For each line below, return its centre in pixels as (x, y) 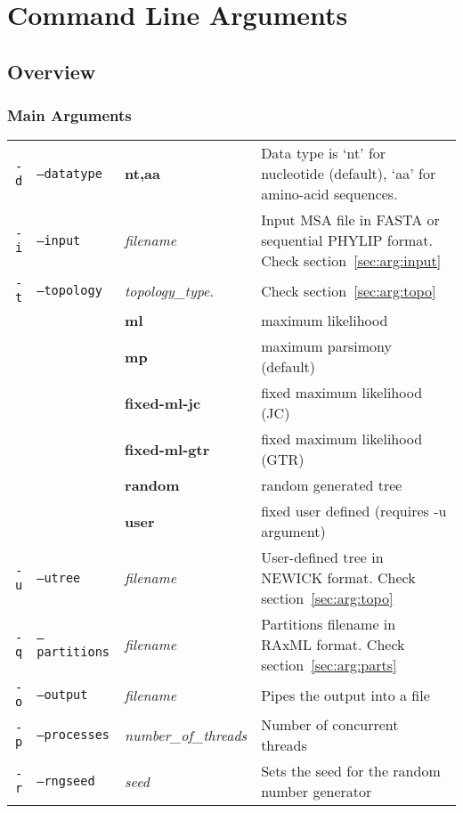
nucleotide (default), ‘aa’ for (349, 174)
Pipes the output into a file (345, 695)
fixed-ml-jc (163, 402)
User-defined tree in (322, 557)
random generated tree (332, 485)
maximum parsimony (326, 346)
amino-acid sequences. (329, 194)
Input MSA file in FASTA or (350, 220)
